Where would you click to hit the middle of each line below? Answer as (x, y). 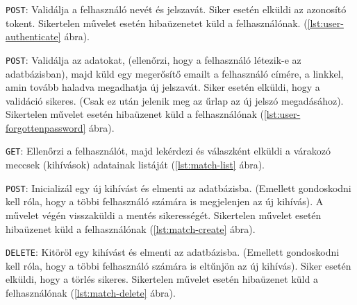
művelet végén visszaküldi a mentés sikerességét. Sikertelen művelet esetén (164, 215)
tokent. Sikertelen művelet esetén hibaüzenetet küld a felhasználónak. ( (157, 23)
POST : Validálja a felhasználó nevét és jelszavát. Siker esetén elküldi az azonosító (176, 9)
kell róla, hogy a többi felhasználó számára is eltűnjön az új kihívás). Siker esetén (178, 265)
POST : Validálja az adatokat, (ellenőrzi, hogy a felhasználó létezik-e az (153, 59)
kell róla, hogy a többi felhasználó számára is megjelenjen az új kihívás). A (165, 201)
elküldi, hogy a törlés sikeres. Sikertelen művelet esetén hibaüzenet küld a (162, 279)
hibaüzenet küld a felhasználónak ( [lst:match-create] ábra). (131, 228)
